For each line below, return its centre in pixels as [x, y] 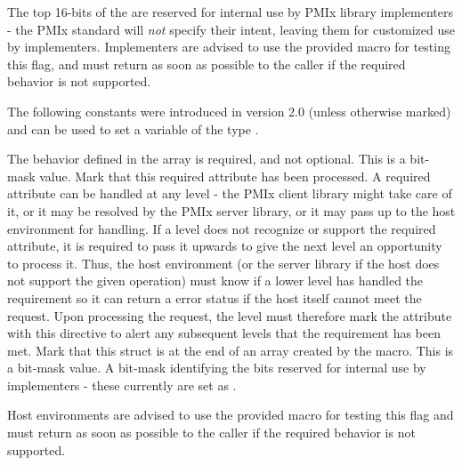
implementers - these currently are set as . [122, 385]
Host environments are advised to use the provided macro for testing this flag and [231, 415]
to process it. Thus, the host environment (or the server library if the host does [223, 263]
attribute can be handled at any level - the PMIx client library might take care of [230, 193]
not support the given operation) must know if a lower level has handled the [215, 281]
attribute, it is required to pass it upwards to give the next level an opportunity [225, 246]
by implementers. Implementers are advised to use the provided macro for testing [229, 47]
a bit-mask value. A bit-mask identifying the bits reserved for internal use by [217, 368]
